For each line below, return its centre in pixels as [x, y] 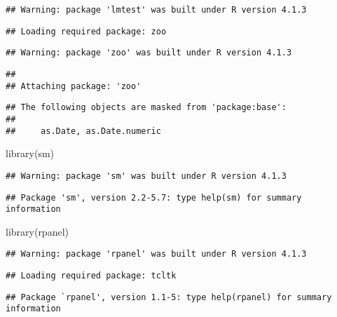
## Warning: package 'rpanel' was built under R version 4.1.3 [156, 254]
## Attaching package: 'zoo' [74, 86]
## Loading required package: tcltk [91, 276]
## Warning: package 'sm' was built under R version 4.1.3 [146, 176]
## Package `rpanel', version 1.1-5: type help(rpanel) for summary [169, 297]
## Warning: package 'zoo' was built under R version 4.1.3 [149, 53]
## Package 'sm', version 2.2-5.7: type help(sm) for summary [154, 197]
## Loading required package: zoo [86, 31]
